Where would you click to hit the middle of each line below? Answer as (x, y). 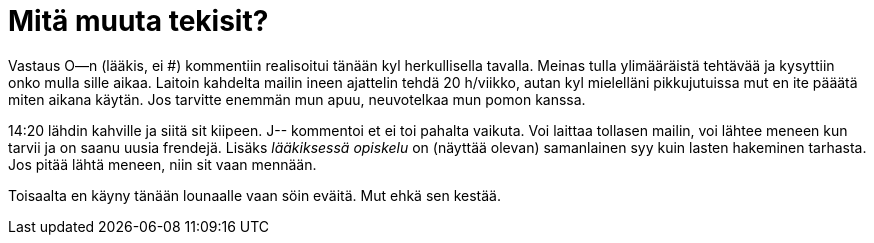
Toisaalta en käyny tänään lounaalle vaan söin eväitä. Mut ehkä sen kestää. (254, 195)
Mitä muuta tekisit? (138, 21)
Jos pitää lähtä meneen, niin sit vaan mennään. (162, 164)
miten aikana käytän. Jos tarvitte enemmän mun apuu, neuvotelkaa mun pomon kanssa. (297, 99)
